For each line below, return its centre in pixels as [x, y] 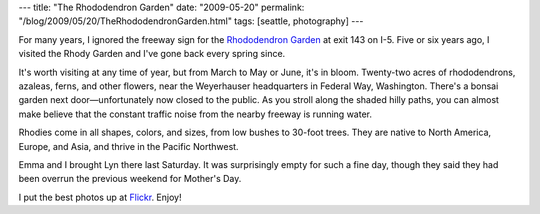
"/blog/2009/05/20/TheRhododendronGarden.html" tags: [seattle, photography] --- [191, 21]
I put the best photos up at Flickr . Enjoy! [100, 197]
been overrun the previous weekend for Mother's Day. [130, 179]
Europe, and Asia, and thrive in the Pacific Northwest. [128, 146]
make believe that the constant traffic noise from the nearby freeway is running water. [195, 114]
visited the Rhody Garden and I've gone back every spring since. [152, 54]
